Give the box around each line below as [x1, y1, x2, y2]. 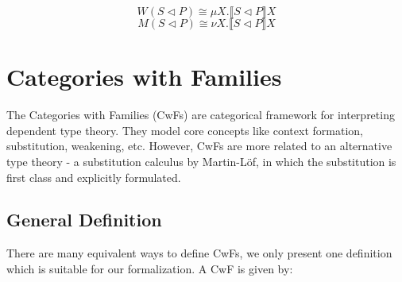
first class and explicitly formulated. [6, 168, 181, 185]
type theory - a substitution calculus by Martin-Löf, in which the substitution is [6, 153, 396, 169]
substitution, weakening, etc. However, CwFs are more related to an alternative [6, 137, 392, 154]
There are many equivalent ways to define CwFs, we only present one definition [6, 245, 392, 261]
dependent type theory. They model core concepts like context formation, [6, 122, 363, 138]
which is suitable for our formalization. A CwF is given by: [6, 260, 293, 276]
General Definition [6, 207, 162, 232]
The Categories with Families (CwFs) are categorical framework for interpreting [6, 106, 395, 123]
